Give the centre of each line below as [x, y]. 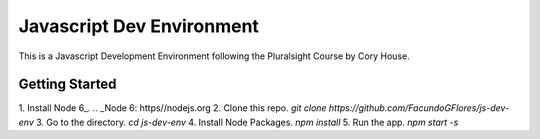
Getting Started [67, 84]
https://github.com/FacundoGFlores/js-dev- [419, 108]
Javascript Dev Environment [139, 26]
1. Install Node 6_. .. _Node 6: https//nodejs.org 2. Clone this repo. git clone [172, 108]
